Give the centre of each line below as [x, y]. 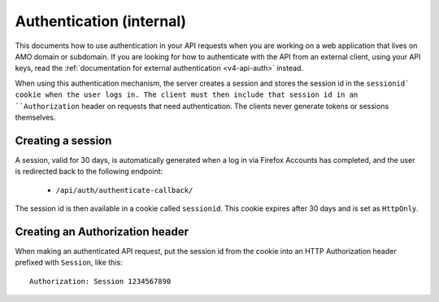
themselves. [35, 117]
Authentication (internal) [101, 21]
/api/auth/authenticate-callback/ [124, 190]
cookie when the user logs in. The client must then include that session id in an [187, 95]
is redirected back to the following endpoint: [89, 172]
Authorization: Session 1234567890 [100, 281]
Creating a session [63, 140]
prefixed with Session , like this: [69, 263]
